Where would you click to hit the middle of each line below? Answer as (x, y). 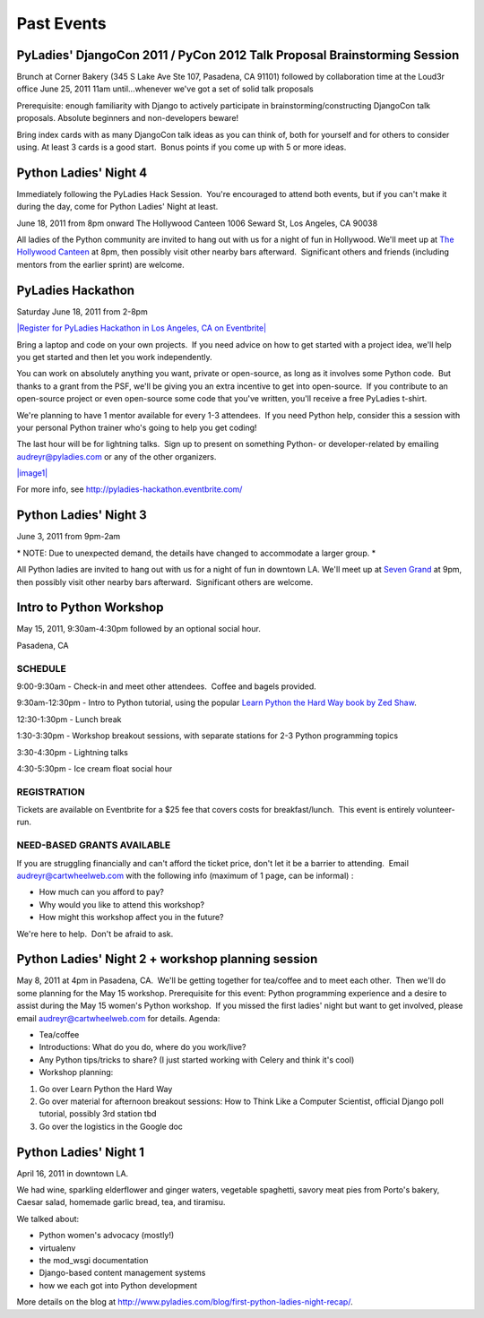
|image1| (32, 473)
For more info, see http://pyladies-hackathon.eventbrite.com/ (130, 489)
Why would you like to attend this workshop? (122, 904)
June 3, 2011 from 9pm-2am (69, 537)
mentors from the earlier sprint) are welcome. (100, 264)
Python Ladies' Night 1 (81, 1152)
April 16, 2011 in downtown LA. (73, 1173)
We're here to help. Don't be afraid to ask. (95, 934)
